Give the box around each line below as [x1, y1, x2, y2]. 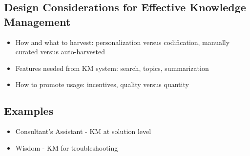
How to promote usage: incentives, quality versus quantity [15, 79, 189, 89]
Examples [4, 103, 54, 118]
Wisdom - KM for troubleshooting [15, 142, 118, 153]
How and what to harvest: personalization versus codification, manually [15, 37, 230, 47]
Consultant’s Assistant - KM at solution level [15, 126, 151, 136]
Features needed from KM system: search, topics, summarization [15, 63, 209, 73]
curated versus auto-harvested [15, 46, 105, 57]
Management [4, 14, 71, 29]
